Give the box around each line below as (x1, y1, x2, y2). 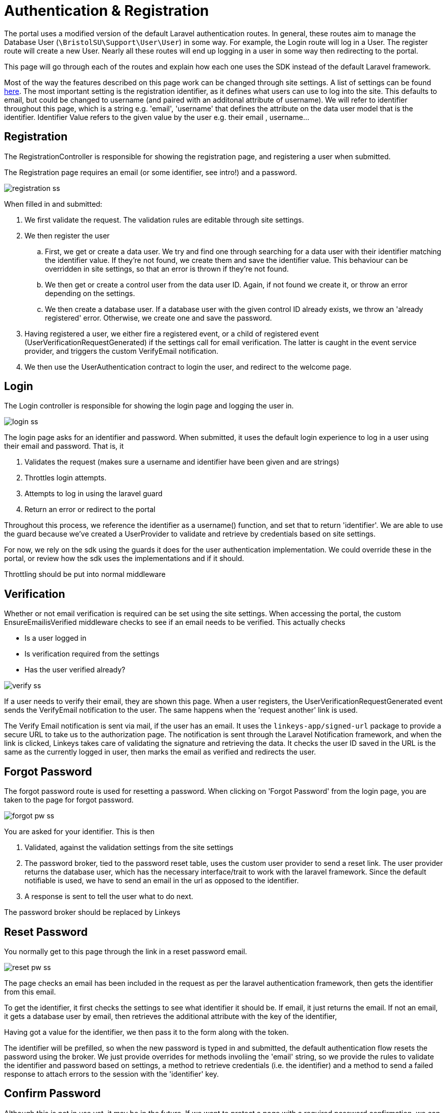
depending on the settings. (45, 288, 135, 298)
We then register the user (24, 231, 110, 240)
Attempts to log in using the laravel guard (24, 489, 163, 498)
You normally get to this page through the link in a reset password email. (4, 947, 247, 956)
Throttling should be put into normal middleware (4, 570, 166, 579)
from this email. (4, 987, 56, 996)
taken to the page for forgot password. (4, 795, 134, 805)
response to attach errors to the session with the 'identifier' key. (4, 1069, 219, 1078)
